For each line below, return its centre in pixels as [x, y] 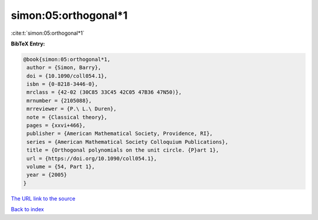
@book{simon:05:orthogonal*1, [67, 59]
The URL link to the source [43, 198]
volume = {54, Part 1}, [61, 167]
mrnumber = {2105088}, [59, 101]
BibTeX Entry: [28, 44]
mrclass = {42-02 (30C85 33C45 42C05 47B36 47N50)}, [104, 92]
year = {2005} [47, 175]
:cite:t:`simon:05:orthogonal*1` [48, 33]
